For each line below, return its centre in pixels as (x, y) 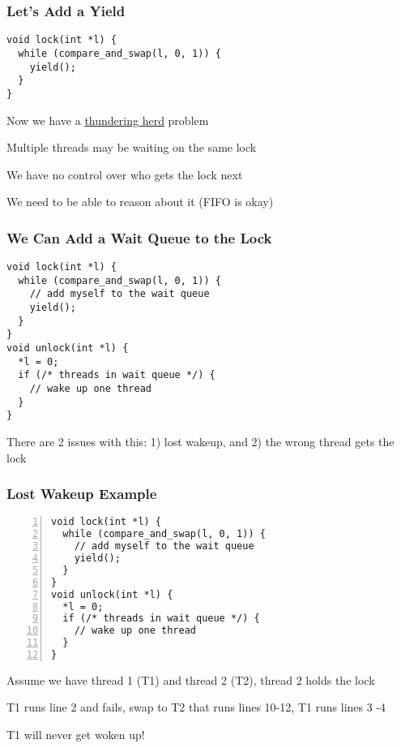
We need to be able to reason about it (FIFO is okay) (140, 202)
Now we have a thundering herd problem (108, 120)
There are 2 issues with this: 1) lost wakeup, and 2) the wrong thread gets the (200, 441)
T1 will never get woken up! (76, 735)
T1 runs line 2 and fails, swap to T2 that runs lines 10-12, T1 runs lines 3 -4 (196, 707)
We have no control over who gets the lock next (125, 174)
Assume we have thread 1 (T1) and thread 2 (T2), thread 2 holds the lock (191, 679)
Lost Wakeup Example (82, 494)
